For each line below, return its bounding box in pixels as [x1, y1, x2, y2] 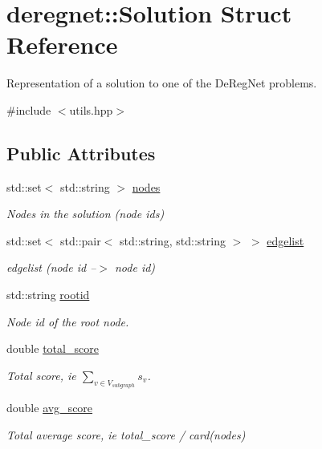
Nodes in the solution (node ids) [6, 205, 165, 222]
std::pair [60, 232, 101, 249]
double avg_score [6, 399, 93, 416]
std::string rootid [6, 286, 90, 303]
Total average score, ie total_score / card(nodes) [6, 426, 246, 443]
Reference [6, 28, 118, 61]
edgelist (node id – [6, 259, 96, 276]
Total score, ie [6, 366, 76, 383]
